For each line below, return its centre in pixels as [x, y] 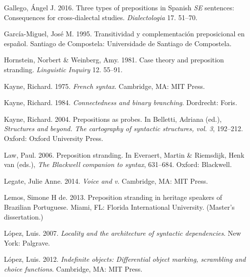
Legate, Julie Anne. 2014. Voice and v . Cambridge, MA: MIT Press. [106, 180]
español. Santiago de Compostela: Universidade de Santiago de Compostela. [118, 43]
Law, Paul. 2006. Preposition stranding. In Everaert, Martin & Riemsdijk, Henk [124, 154]
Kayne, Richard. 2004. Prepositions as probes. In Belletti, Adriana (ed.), [113, 119]
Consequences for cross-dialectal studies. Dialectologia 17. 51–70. [101, 17]
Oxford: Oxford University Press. [54, 138]
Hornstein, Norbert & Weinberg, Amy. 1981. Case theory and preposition [114, 60]
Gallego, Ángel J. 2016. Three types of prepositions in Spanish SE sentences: [119, 7]
